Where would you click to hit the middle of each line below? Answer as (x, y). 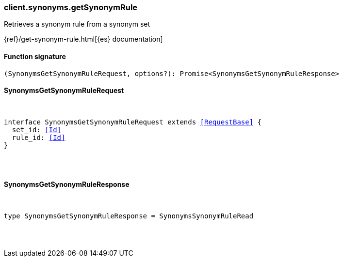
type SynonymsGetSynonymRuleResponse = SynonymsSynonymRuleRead (129, 216)
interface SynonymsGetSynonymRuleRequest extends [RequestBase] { (133, 122)
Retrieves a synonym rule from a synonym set (77, 24)
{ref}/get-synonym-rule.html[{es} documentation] (83, 39)
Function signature (35, 56)
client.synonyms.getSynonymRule (71, 7)
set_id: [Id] (37, 130)
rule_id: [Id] (39, 137)
